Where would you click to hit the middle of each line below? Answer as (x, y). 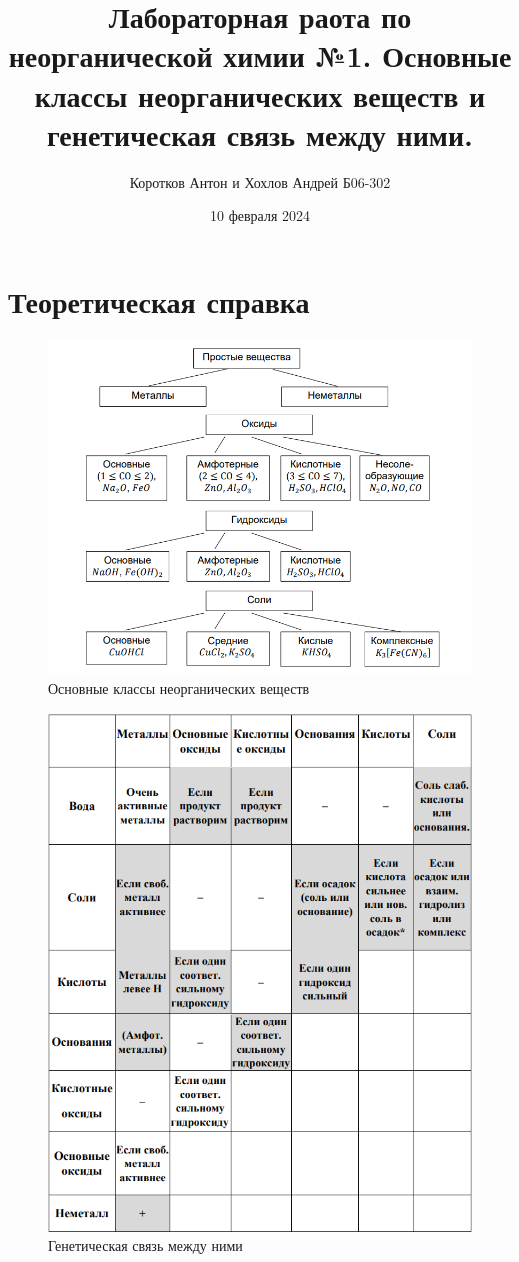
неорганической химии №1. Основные (260, 55)
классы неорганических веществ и (260, 94)
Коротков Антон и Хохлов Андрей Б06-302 (260, 181)
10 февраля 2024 (260, 215)
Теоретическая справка (159, 300)
